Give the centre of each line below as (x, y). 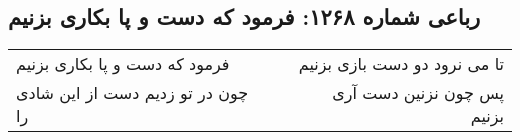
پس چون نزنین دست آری (418, 93)
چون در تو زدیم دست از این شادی (132, 93)
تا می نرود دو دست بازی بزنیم (401, 64)
